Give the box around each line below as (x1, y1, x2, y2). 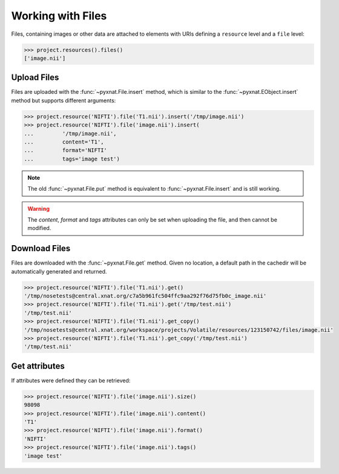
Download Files (11, 243, 71, 254)
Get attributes (11, 361, 65, 371)
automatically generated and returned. (11, 268, 107, 275)
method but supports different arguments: (11, 97, 116, 104)
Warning (27, 205, 50, 212)
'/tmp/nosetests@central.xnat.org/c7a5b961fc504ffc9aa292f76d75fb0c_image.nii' (24, 292, 267, 299)
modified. (27, 225, 51, 232)
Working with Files (11, 9, 107, 22)
